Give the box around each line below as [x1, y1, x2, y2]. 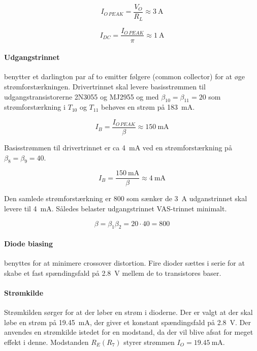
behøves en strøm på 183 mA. [101, 102, 195, 112]
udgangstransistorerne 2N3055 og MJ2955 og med [4, 91, 159, 102]
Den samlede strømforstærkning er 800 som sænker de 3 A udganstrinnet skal [4, 193, 247, 204]
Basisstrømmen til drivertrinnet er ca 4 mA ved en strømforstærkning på [4, 142, 232, 153]
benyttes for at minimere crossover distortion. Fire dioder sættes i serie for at [4, 258, 245, 268]
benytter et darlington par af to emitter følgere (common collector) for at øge [4, 71, 245, 82]
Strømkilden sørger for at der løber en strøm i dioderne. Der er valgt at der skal [4, 307, 253, 317]
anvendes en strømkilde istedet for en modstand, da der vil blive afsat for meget [4, 327, 253, 337]
